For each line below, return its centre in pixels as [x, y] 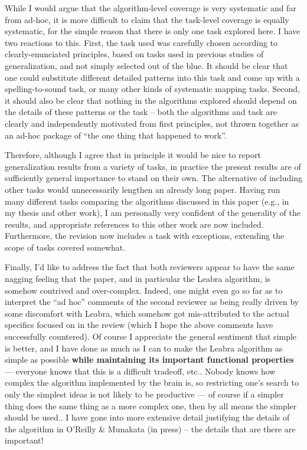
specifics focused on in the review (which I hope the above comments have [139, 325]
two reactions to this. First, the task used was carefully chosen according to [141, 42]
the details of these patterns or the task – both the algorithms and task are [141, 112]
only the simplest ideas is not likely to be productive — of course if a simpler [144, 394]
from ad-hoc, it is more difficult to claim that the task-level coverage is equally [147, 19]
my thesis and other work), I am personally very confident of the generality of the [153, 213]
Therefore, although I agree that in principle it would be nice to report [133, 155]
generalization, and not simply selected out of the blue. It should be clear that [146, 65]
